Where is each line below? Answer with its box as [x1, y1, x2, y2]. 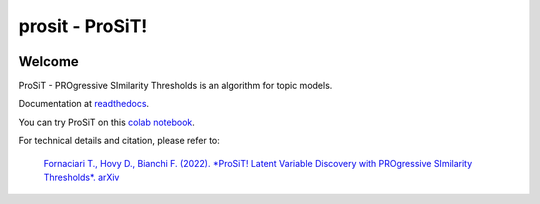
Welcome [18, 53, 79, 70]
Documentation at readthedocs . [18, 98, 150, 110]
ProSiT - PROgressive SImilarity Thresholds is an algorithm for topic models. [18, 80, 333, 92]
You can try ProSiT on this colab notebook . [18, 116, 195, 128]
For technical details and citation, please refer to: [18, 135, 220, 147]
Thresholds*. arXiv [43, 171, 120, 184]
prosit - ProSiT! [18, 15, 148, 37]
